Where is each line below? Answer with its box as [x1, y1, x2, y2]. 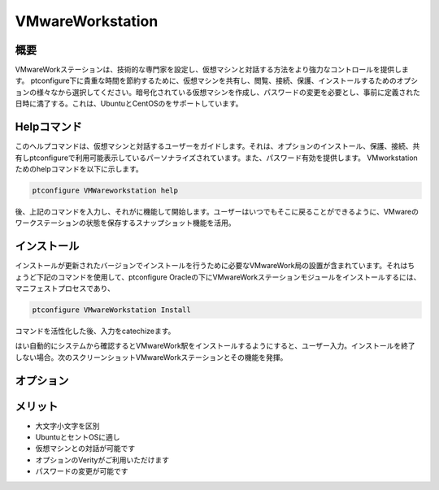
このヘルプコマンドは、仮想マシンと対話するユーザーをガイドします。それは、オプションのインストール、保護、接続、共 [15, 141, 420, 151]
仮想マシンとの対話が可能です [35, 444, 136, 453]
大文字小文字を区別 [35, 421, 100, 431]
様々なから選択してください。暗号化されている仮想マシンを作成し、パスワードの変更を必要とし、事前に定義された [36, 87, 420, 97]
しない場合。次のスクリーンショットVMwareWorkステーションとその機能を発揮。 [15, 352, 288, 362]
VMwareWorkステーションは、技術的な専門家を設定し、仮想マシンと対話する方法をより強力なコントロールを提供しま [15, 65, 410, 75]
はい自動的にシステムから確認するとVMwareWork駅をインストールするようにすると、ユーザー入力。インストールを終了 [15, 341, 416, 351]
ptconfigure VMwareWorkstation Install [32, 305, 191, 314]
